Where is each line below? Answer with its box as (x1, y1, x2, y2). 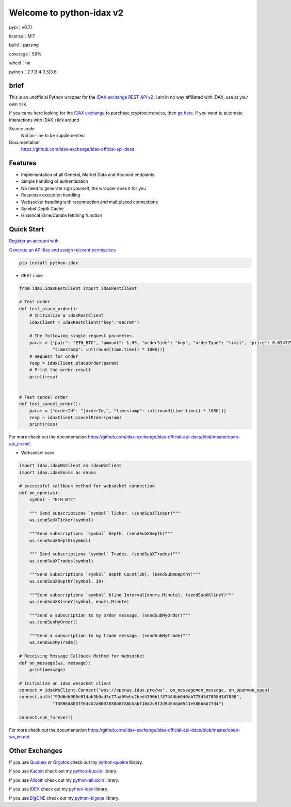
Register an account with (9, 238, 59, 244)
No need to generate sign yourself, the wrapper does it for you (21, 185, 146, 191)
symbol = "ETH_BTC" (29, 497, 76, 503)
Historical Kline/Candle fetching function (21, 212, 102, 218)
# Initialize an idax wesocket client (19, 681, 112, 686)
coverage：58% (9, 51, 42, 57)
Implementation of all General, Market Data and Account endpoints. (21, 172, 156, 177)
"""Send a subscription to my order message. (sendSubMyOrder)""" (29, 613, 191, 618)
